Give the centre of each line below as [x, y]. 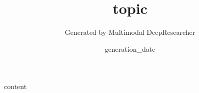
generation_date [130, 48]
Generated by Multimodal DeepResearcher [130, 32]
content [15, 86]
